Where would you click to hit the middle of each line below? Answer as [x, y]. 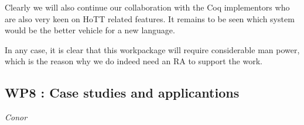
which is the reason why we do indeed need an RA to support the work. [134, 61]
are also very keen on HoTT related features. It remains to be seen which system [150, 18]
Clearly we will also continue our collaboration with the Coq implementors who [147, 7]
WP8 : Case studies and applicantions [122, 93]
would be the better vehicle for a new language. [90, 30]
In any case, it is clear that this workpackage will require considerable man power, [152, 49]
